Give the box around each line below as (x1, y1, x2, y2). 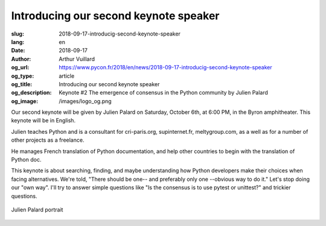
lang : (11, 38, 25, 45)
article (59, 72, 75, 80)
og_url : (11, 64, 30, 71)
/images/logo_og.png (59, 97, 112, 105)
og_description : (11, 89, 52, 96)
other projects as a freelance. (11, 136, 85, 144)
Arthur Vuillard (59, 55, 95, 63)
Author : (11, 55, 31, 63)
